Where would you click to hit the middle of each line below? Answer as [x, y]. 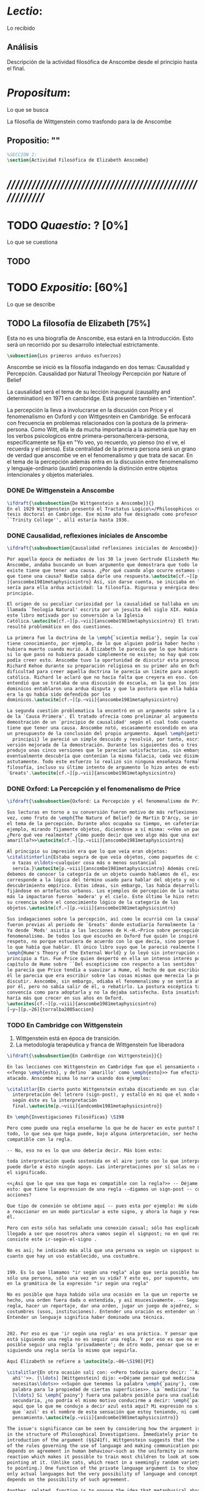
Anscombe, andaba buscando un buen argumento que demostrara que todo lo [102, 565]
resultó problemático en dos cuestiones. [60, 627]
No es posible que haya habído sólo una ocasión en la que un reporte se [102, 1295]
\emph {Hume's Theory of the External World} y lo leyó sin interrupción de [105, 953]
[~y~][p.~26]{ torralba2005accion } [51, 1009]
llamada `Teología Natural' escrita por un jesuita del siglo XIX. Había [102, 610]
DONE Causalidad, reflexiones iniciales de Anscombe [87, 536]
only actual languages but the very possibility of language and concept [102, 1474]
